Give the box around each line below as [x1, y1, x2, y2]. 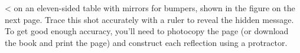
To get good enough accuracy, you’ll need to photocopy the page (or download [5, 25, 289, 37]
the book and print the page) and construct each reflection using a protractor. [5, 36, 288, 48]
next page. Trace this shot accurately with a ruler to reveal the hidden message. [5, 13, 294, 25]
